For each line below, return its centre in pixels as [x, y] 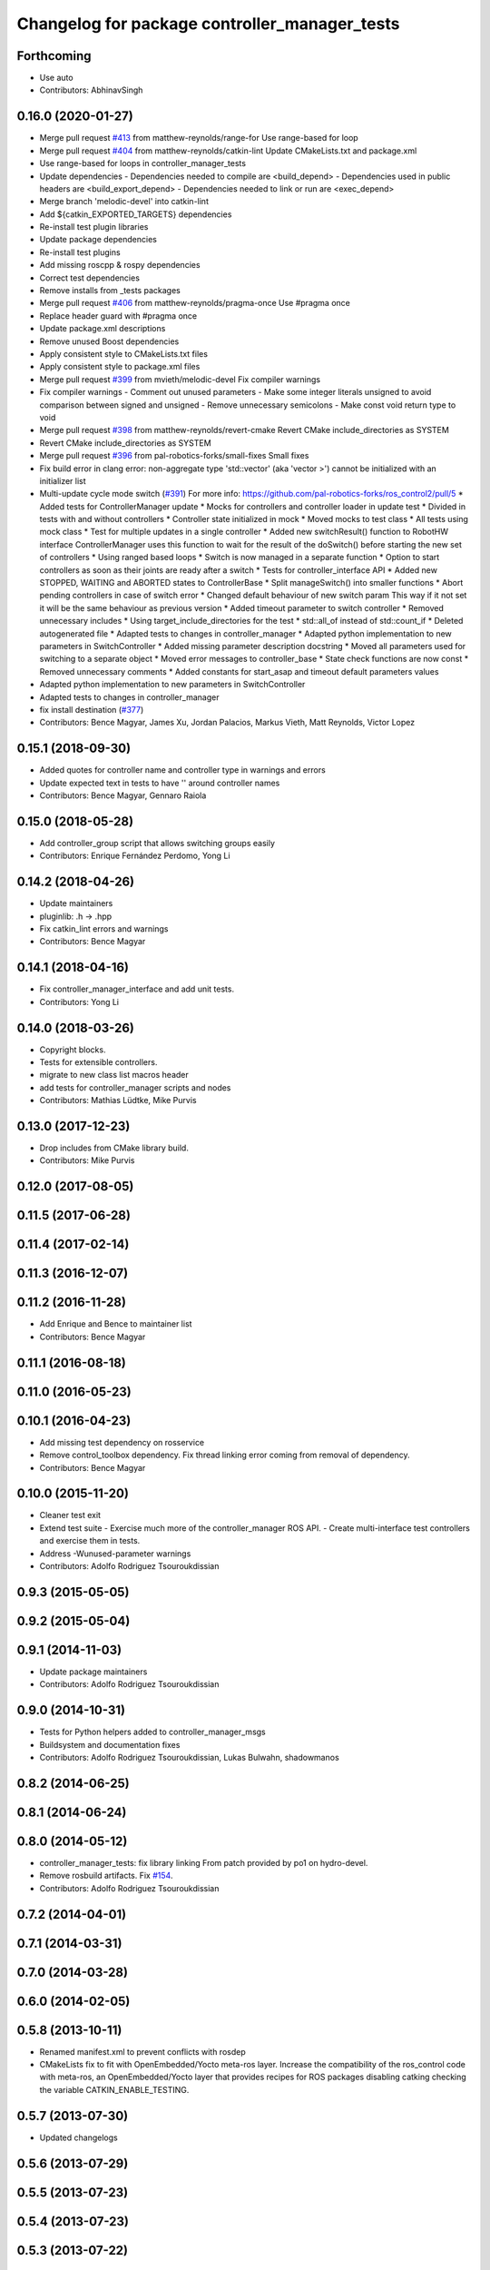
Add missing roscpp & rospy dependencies [120, 265]
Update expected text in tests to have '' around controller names [160, 783]
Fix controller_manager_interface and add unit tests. [137, 989]
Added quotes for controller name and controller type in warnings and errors [182, 770]
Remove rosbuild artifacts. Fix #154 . [106, 1876]
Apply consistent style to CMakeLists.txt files [124, 354]
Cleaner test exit [70, 1515]
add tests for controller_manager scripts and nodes [135, 1087]
